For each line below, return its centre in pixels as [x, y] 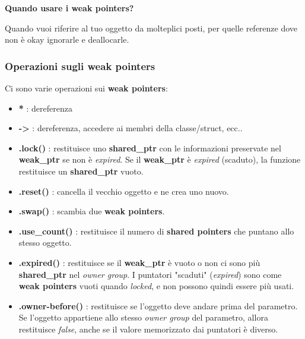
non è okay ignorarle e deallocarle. [67, 39]
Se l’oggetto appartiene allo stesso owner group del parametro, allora [143, 317]
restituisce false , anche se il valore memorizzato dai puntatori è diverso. [148, 329]
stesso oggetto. [45, 243]
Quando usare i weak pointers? [69, 8]
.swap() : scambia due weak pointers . [92, 211]
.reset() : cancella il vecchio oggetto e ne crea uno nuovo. [124, 191]
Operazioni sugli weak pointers [80, 66]
